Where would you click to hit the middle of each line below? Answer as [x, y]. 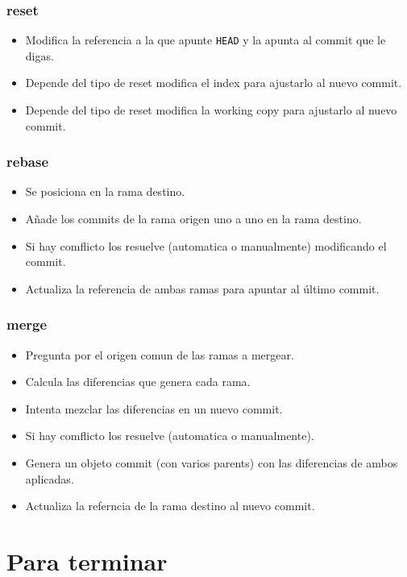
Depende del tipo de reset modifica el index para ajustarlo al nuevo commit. [214, 83]
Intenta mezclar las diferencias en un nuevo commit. [154, 408]
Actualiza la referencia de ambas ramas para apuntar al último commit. [202, 288]
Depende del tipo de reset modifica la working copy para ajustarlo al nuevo [211, 110]
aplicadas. [50, 478]
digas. [39, 55]
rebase [28, 162]
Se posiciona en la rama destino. [105, 191]
